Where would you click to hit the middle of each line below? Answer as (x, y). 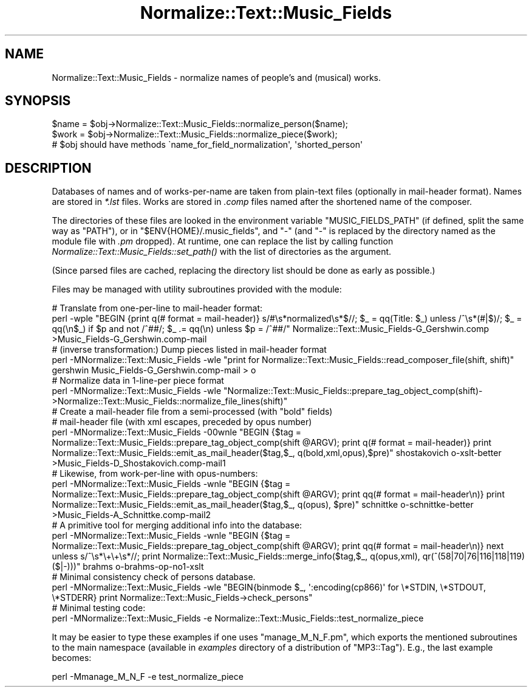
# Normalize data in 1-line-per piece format (138, 381)
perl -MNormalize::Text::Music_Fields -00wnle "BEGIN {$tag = (177, 432)
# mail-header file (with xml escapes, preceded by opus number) (182, 422)
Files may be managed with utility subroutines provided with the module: (197, 289)
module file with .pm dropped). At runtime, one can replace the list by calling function (223, 241)
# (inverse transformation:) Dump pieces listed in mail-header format (189, 350)
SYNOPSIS (38, 101)
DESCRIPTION (48, 168)
